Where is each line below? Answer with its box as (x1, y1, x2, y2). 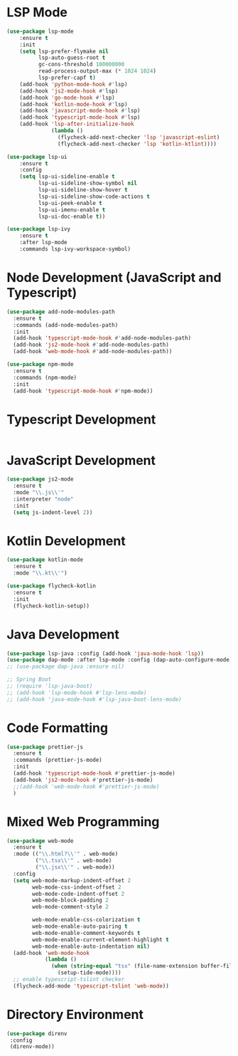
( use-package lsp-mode (6, 28, 74, 35)
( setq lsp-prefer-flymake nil (19, 48, 109, 55)
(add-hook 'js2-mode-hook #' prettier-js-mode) (13, 776, 153, 783)
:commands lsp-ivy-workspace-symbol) (19, 246, 131, 253)
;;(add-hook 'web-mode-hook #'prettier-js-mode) (13, 783, 160, 790)
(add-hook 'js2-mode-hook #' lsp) (19, 87, 119, 95)
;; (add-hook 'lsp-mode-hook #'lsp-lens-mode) (6, 689, 147, 696)
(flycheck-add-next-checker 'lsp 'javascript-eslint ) (57, 133, 220, 141)
